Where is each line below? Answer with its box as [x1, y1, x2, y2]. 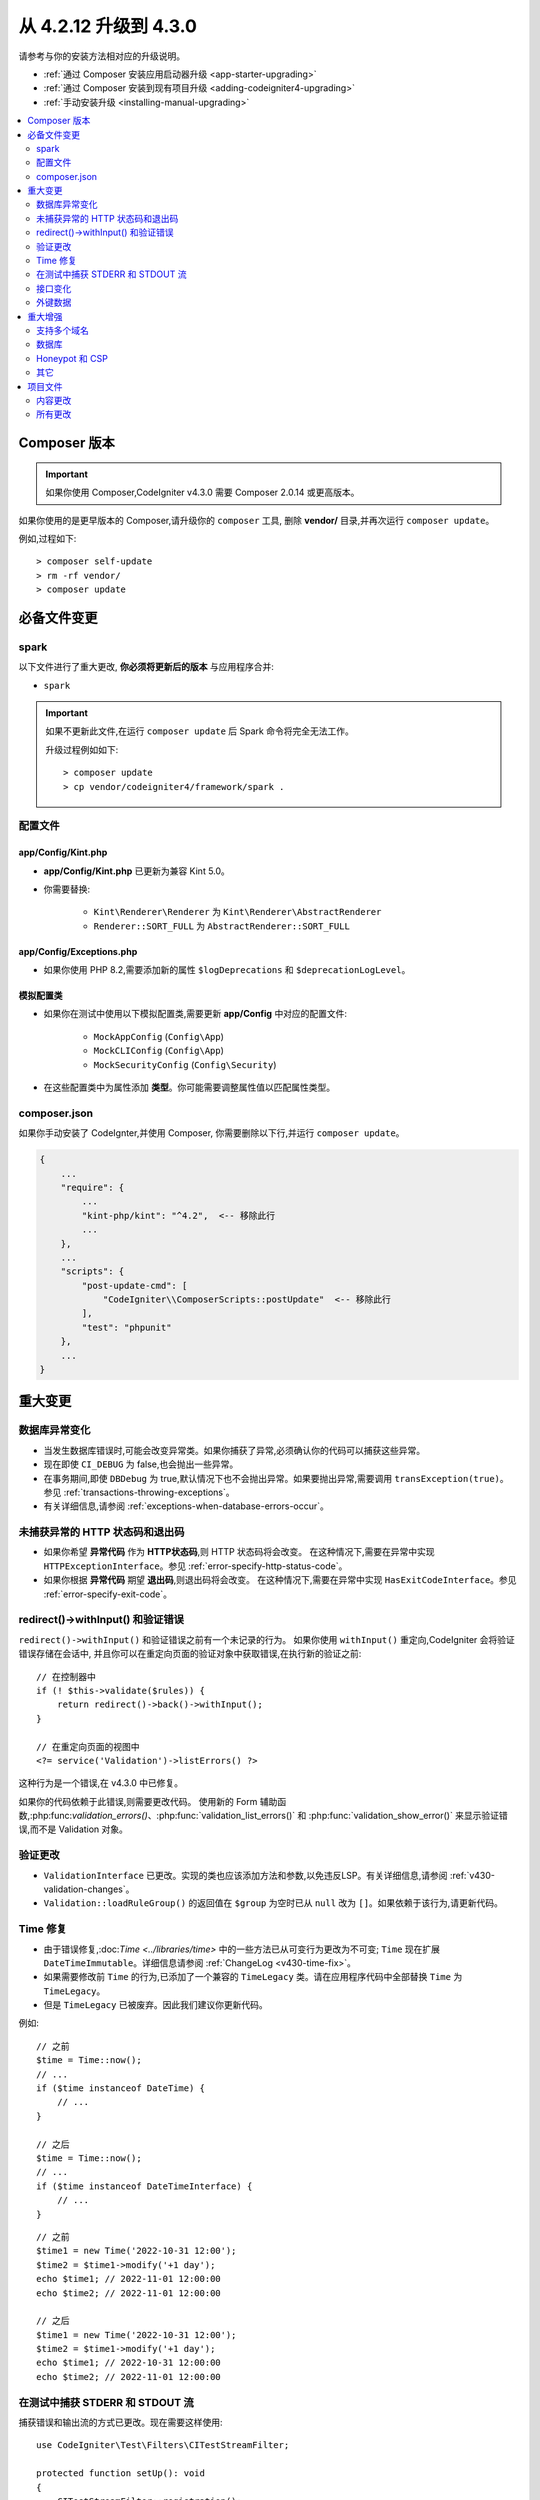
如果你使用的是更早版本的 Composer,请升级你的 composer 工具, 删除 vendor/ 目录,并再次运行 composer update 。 [18, 514, 495, 526]
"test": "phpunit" [81, 1321, 172, 1333]
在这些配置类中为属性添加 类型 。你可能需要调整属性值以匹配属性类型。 [43, 1081, 335, 1094]
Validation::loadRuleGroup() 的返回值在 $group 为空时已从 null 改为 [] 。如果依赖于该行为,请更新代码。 [43, 1897, 504, 1909]
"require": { [60, 1181, 125, 1193]
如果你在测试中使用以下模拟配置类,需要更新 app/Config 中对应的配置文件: [43, 1008, 348, 1020]
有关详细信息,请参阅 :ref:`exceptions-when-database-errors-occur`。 [43, 1500, 330, 1512]
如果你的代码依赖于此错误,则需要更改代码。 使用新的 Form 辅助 [18, 1795, 278, 1807]
